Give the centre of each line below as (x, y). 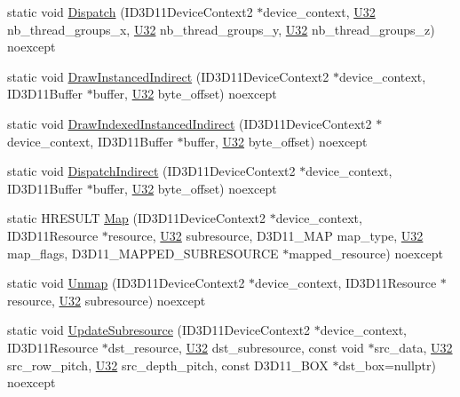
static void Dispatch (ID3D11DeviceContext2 (130, 12)
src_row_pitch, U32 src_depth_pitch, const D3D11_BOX (168, 365)
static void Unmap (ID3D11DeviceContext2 (126, 283)
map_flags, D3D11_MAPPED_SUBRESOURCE (143, 253)
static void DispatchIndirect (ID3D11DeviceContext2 (151, 171)
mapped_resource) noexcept (366, 253)
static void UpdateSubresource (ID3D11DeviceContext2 (159, 330)
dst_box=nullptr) (387, 365)
